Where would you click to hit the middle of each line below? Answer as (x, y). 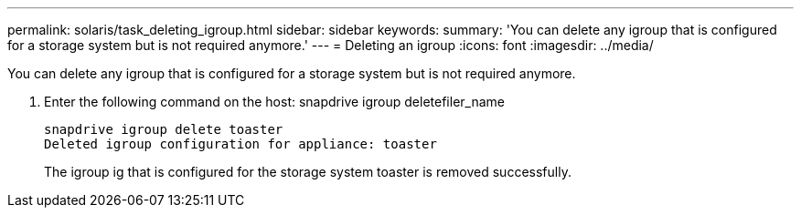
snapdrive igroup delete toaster (164, 129)
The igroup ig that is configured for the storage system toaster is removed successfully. (308, 172)
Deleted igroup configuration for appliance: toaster (240, 144)
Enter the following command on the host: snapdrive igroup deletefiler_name (274, 102)
